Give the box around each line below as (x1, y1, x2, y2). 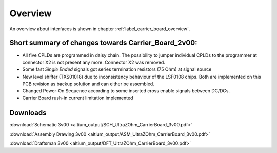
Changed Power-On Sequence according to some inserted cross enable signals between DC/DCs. (22, 88, 230, 94)
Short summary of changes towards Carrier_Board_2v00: (9, 39, 197, 47)
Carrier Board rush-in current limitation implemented (22, 95, 133, 101)
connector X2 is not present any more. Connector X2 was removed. (22, 59, 165, 65)
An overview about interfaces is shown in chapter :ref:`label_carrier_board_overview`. (9, 25, 190, 32)
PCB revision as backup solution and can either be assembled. (22, 81, 155, 87)
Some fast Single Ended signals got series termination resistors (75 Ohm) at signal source (22, 66, 212, 72)
